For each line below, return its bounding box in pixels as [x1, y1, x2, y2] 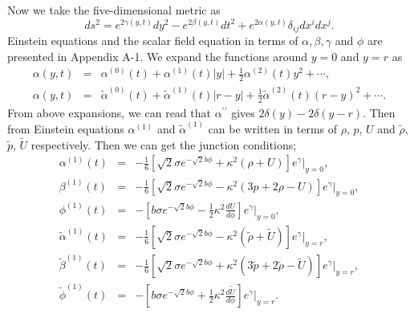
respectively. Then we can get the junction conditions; [30, 136, 297, 153]
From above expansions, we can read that [7, 104, 211, 120]
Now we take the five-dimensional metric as [7, 2, 221, 18]
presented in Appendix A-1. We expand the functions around [7, 47, 308, 64]
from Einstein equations [7, 120, 124, 137]
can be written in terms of [208, 120, 338, 137]
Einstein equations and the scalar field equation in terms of [7, 32, 298, 49]
